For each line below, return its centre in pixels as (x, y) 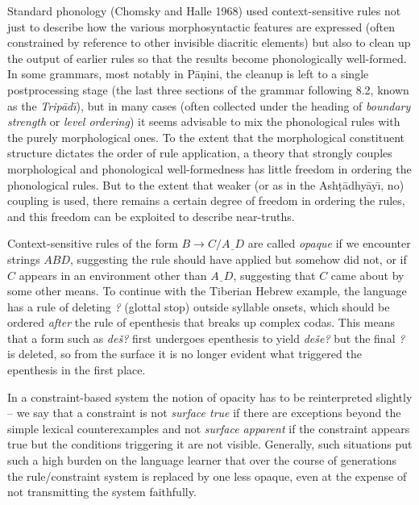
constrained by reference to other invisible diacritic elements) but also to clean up (209, 42)
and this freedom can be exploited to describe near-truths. (151, 216)
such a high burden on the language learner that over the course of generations (202, 460)
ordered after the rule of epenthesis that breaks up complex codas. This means (201, 322)
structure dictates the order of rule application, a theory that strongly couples (200, 153)
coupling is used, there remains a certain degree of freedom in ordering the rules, (206, 200)
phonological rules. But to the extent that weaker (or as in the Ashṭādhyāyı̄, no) (206, 184)
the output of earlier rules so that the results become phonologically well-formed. (207, 58)
